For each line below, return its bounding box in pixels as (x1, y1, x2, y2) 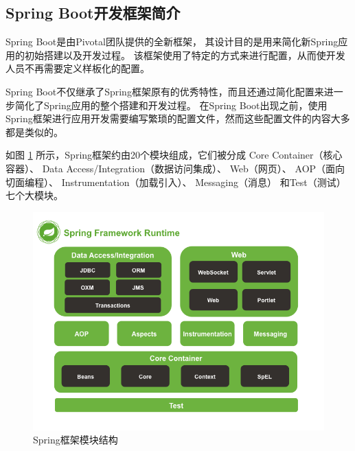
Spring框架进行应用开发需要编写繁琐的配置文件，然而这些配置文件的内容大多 (5, 111, 350, 126)
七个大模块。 (5, 188, 63, 203)
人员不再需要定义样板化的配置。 (5, 61, 150, 76)
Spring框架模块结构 (33, 432, 118, 447)
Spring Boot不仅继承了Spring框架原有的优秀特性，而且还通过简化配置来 (5, 84, 324, 98)
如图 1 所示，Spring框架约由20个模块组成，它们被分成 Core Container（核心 (5, 148, 343, 162)
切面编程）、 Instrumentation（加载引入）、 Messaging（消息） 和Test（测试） (5, 174, 346, 189)
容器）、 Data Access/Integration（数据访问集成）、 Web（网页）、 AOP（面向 (5, 161, 345, 175)
